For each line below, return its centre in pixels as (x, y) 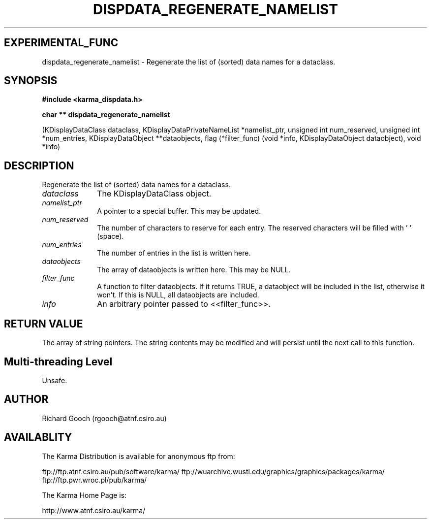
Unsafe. (55, 380)
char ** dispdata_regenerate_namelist (106, 115)
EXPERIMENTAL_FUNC (61, 43)
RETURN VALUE (44, 324)
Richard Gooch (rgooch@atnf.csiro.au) (104, 418)
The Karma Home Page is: (84, 495)
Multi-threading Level (58, 361)
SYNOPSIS (31, 81)
